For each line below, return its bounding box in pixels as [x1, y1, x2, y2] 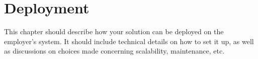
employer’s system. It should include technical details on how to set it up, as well [4, 36, 254, 46]
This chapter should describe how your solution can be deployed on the [4, 26, 224, 37]
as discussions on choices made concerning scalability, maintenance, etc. [4, 46, 225, 56]
